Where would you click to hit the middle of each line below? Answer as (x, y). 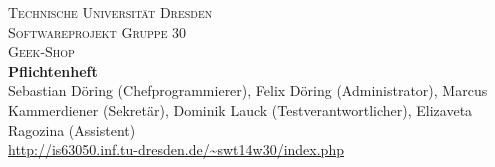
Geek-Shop (41, 51)
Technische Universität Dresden (110, 12)
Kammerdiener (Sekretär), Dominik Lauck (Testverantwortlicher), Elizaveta (240, 109)
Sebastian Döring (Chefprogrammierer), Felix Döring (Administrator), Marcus (248, 90)
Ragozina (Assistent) (72, 129)
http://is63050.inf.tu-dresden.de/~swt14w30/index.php (176, 149)
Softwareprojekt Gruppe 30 (97, 31)
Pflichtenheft (53, 70)
